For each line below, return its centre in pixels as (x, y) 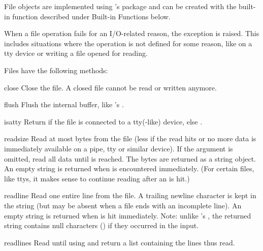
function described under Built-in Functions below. (91, 16)
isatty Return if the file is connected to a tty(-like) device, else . (103, 121)
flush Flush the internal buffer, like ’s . (64, 104)
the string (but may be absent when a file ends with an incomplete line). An (123, 205)
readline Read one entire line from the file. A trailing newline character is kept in (130, 195)
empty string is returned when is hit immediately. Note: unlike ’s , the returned (128, 215)
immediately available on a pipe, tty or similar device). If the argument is (119, 148)
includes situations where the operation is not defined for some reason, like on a (128, 43)
